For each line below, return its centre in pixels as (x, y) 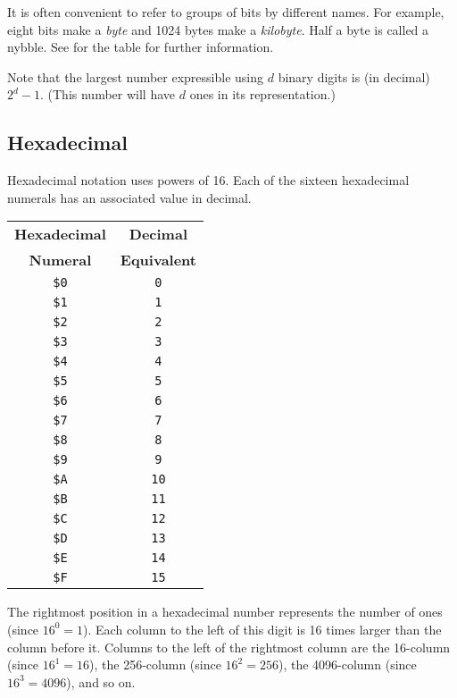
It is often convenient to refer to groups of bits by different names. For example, (226, 12)
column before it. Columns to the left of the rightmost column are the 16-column (229, 647)
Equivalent (158, 260)
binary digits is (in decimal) (354, 76)
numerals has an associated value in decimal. (129, 197)
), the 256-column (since (155, 664)
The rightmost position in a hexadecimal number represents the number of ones (225, 612)
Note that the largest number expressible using (136, 76)
